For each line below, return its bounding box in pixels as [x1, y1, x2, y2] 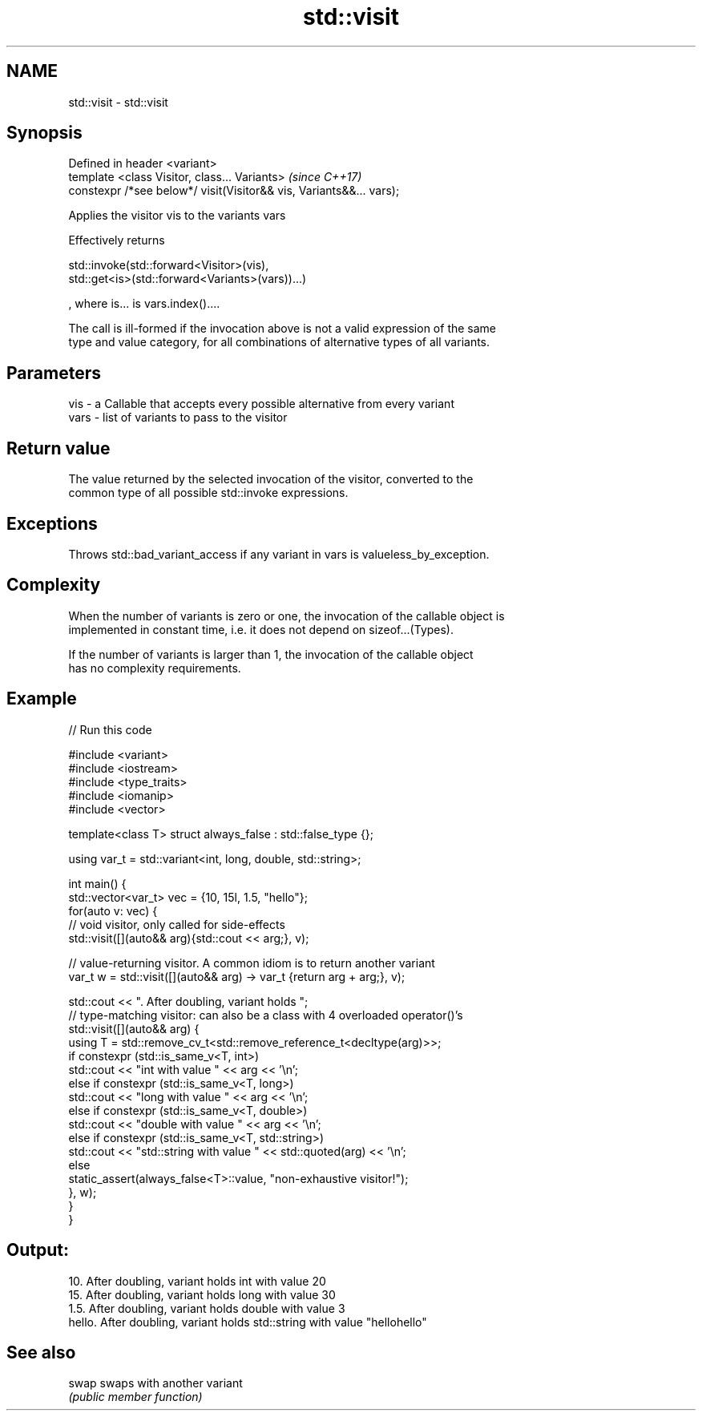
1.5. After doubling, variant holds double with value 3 [68, 1301, 345, 1315]
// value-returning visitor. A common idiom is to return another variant [68, 955, 435, 970]
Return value [6, 438, 111, 458]
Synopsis [6, 123, 83, 143]
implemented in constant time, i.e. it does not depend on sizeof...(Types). [68, 622, 454, 636]
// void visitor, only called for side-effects [68, 917, 285, 931]
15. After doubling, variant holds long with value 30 [68, 1287, 336, 1302]
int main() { [68, 876, 127, 890]
